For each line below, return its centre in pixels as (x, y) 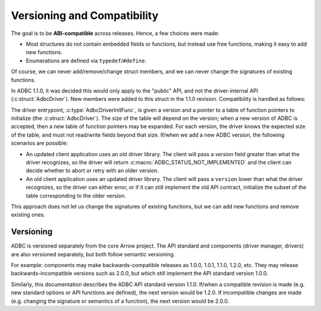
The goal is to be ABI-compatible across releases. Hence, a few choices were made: (115, 33)
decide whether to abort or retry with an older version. (92, 171)
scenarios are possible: (40, 143)
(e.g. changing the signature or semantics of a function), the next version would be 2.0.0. (120, 301)
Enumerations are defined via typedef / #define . (86, 61)
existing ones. (28, 215)
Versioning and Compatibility (85, 15)
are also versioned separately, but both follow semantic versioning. (93, 254)
